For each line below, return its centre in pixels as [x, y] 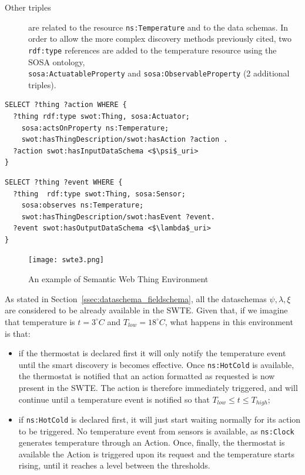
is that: [18, 333]
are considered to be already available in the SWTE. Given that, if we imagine [146, 310]
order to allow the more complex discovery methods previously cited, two [160, 39]
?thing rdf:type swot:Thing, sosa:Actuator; [101, 116]
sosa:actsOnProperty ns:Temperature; [95, 128]
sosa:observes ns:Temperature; [83, 205]
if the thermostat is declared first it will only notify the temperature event [152, 353]
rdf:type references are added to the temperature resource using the [152, 50]
